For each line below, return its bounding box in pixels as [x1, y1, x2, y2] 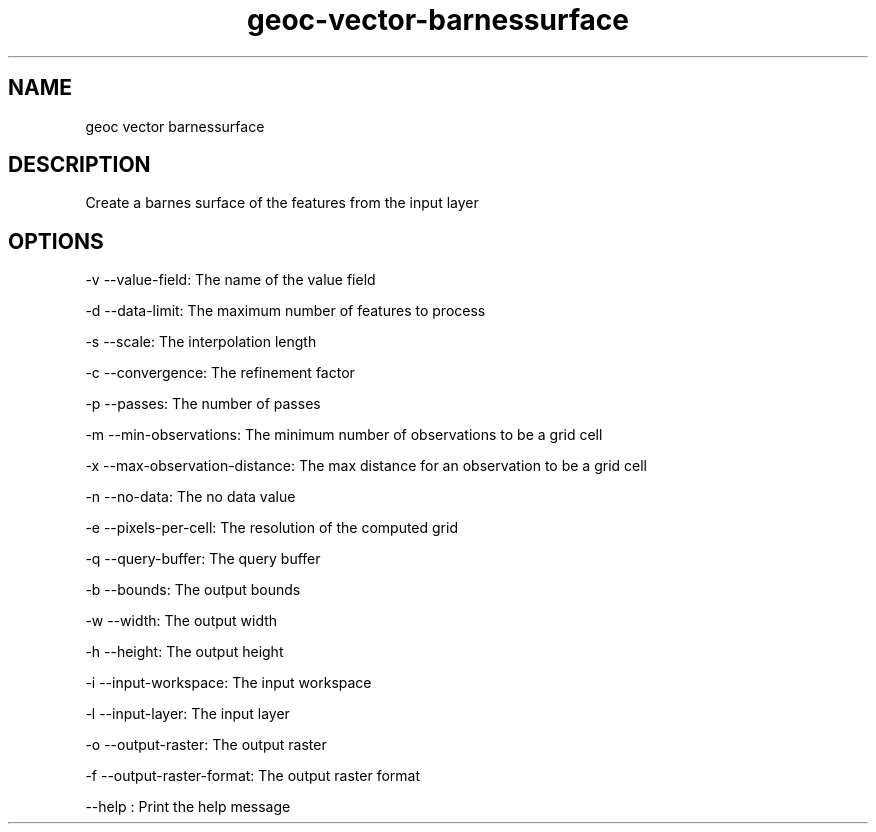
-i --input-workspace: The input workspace [85, 674, 372, 692]
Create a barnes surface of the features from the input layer [85, 194, 479, 212]
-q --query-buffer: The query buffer [85, 550, 321, 568]
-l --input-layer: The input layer [85, 705, 290, 723]
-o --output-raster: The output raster [85, 736, 327, 754]
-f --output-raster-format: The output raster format [85, 767, 421, 785]
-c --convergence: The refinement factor [85, 364, 355, 382]
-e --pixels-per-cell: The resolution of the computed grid [85, 519, 458, 537]
